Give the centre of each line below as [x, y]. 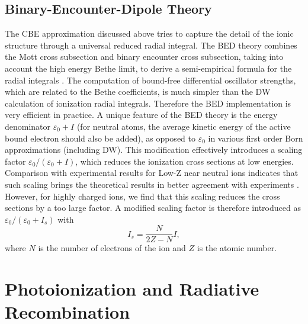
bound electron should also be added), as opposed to [100, 138]
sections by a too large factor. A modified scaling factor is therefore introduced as [153, 208]
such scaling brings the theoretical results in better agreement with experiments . [152, 184]
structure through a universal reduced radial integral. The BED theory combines [151, 45]
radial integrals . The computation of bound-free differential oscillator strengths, [150, 80]
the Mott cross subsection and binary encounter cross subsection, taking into [144, 57]
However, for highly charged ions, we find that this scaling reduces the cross [142, 196]
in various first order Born [256, 138]
